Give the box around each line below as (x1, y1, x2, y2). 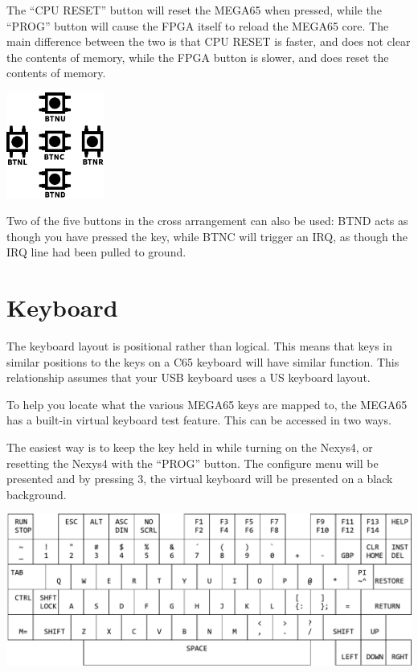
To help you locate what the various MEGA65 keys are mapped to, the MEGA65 (6, 395, 408, 412)
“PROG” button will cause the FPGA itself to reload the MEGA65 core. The (6, 17, 389, 34)
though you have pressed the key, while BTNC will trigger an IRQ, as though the (6, 227, 408, 244)
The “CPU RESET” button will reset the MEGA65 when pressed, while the (6, 2, 382, 18)
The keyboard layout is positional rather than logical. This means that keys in (6, 337, 393, 354)
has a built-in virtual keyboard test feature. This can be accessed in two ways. (6, 412, 391, 428)
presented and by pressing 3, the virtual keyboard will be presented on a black (6, 470, 393, 487)
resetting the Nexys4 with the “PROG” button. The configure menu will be (6, 454, 379, 471)
